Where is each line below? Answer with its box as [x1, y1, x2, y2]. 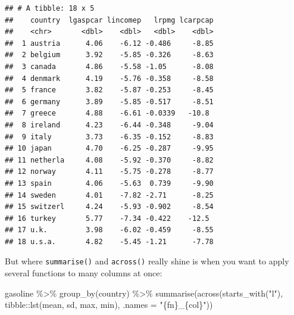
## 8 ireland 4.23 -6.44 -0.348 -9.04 [5, 120, 214, 129]
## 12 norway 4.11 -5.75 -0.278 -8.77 [5, 167, 214, 176]
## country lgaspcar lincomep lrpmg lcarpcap [5, 15, 214, 24]
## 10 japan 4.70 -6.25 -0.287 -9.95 [5, 144, 214, 153]
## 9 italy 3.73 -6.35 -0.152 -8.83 [5, 132, 214, 141]
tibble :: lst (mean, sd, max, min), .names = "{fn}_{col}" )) [5, 298, 213, 311]
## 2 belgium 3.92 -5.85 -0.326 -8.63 [5, 51, 214, 60]
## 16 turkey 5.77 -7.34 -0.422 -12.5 [5, 214, 209, 223]
